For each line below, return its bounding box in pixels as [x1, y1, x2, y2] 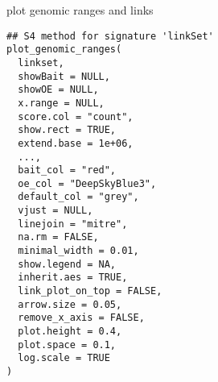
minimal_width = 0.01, [18, 245, 139, 257]
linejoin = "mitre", [18, 218, 128, 230]
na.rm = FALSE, [18, 231, 99, 243]
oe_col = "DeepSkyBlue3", [18, 177, 157, 189]
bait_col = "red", [18, 164, 117, 176]
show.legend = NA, [18, 258, 117, 270]
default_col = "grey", [18, 191, 139, 203]
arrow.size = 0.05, [18, 298, 122, 310]
